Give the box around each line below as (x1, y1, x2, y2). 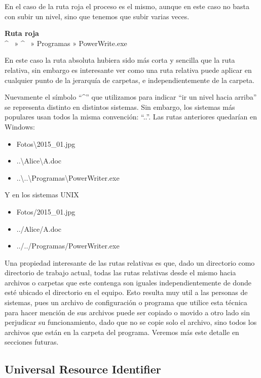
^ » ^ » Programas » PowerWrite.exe (5, 37, 127, 48)
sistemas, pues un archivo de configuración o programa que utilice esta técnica (5, 297, 247, 308)
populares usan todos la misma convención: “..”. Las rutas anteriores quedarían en (5, 111, 257, 122)
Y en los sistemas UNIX (5, 189, 79, 200)
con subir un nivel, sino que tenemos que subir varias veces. (5, 11, 190, 21)
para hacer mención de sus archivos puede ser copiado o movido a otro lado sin (5, 307, 250, 317)
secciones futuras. (5, 337, 59, 347)
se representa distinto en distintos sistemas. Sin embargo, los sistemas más (5, 101, 235, 112)
